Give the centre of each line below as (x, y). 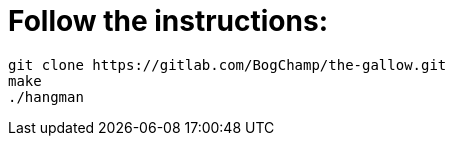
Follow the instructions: (168, 21)
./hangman (46, 96)
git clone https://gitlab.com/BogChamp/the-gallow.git (227, 64)
